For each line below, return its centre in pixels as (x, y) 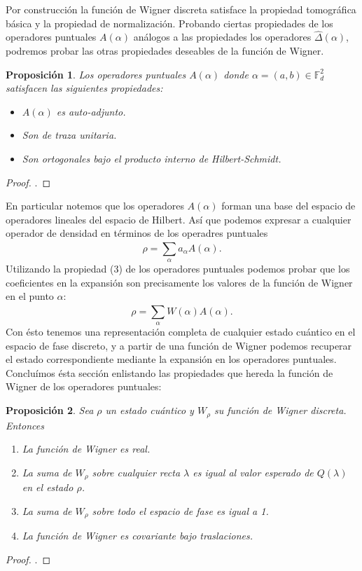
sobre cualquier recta (136, 472)
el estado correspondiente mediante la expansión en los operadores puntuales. (171, 359)
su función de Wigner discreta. (280, 410)
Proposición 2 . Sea (50, 410)
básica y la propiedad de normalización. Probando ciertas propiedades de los (169, 23)
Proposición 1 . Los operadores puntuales (96, 74)
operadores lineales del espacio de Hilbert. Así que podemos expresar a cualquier (179, 219)
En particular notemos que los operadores (95, 206)
